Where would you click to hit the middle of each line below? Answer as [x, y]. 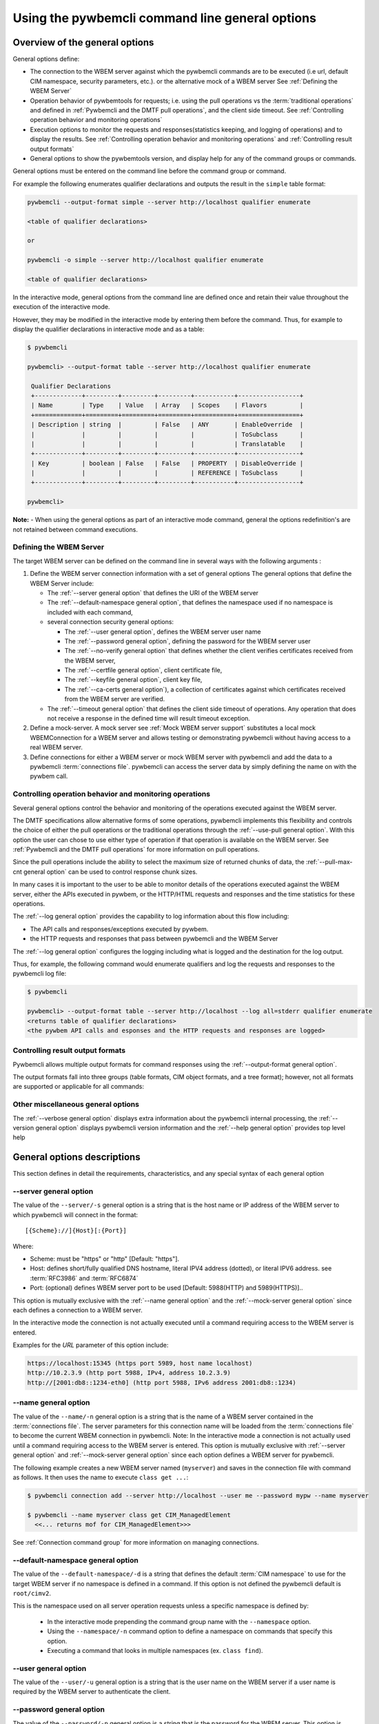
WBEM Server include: [62, 583]
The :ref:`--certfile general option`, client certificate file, [143, 670]
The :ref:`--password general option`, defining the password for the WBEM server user [188, 641]
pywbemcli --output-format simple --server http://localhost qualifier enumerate [169, 202]
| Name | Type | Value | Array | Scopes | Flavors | [167, 405]
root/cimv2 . [32, 1593]
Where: [23, 1246]
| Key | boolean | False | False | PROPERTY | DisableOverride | [167, 463]
